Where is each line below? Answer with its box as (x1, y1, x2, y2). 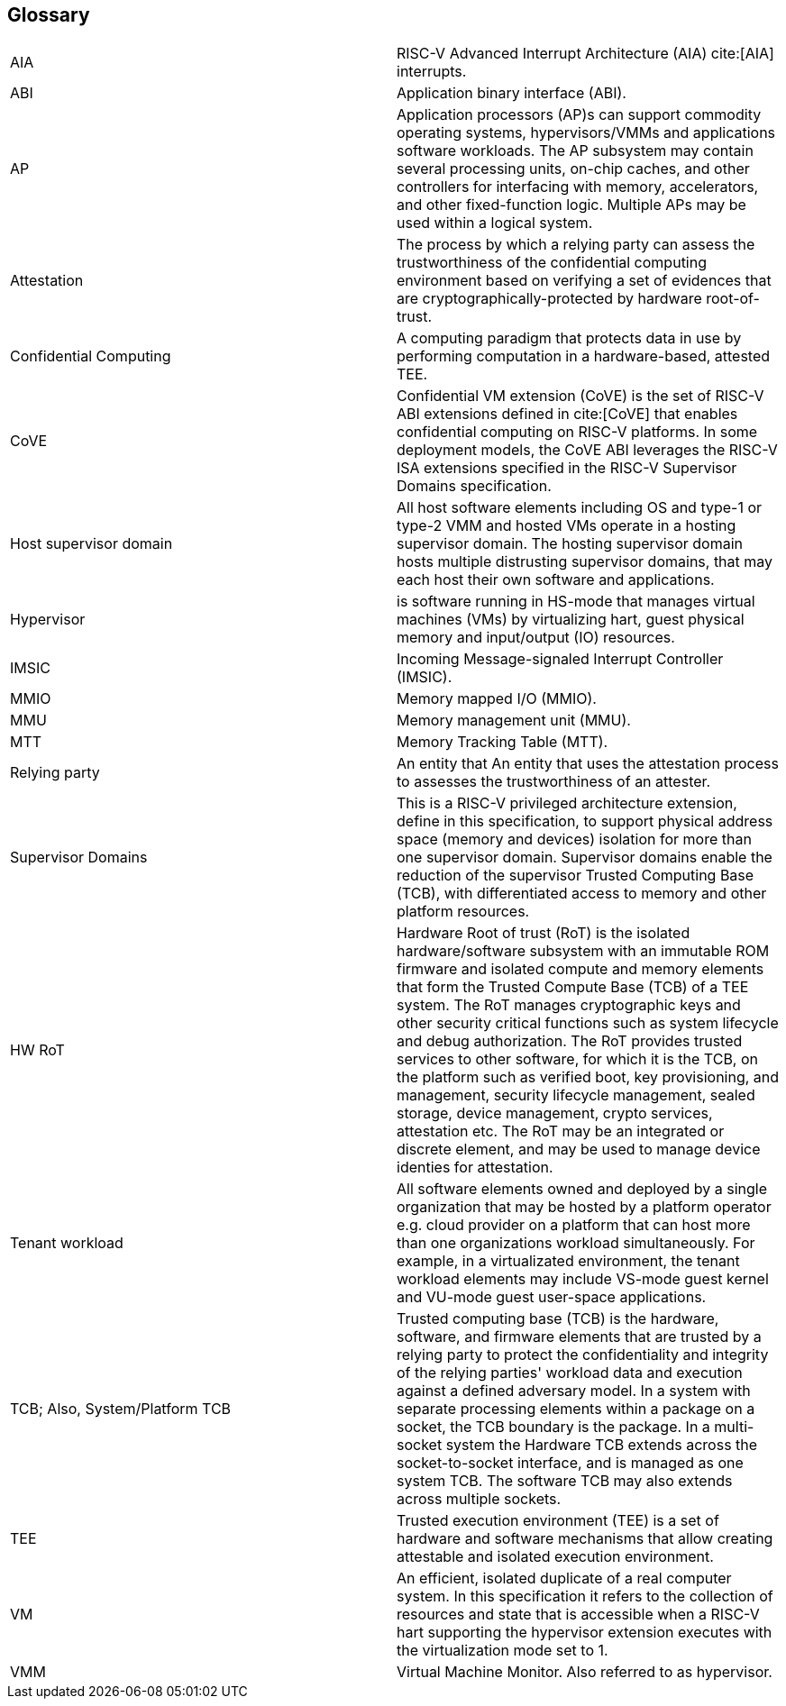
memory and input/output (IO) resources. (397, 628, 675, 647)
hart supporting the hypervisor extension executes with (397, 1623, 772, 1642)
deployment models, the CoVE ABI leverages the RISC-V (397, 441, 778, 460)
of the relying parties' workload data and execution (397, 1364, 743, 1382)
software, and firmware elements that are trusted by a (397, 1327, 762, 1346)
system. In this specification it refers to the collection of (397, 1587, 773, 1606)
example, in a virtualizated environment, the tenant (397, 1252, 740, 1271)
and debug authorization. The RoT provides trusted (397, 1032, 743, 1051)
